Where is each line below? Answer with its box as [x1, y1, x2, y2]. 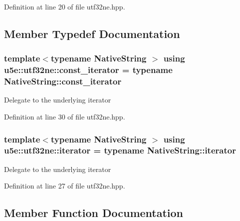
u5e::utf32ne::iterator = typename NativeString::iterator [4, 144, 236, 156]
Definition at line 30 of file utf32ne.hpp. [4, 111, 125, 122]
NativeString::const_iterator [4, 75, 122, 87]
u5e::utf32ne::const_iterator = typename [4, 63, 173, 76]
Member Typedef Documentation [4, 25, 180, 41]
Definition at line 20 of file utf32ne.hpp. [4, 1, 125, 11]
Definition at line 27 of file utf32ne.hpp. [4, 180, 125, 191]
